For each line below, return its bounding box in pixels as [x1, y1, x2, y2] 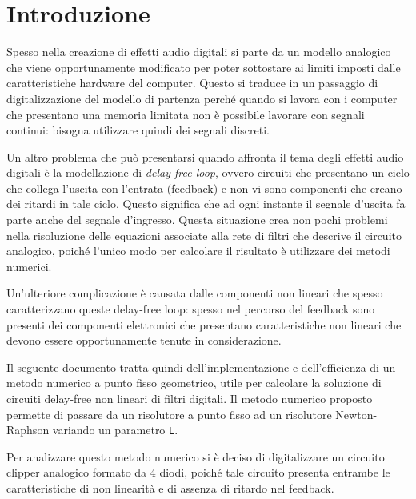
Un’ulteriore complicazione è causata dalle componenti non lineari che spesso [6, 285, 383, 301]
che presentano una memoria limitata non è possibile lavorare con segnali [6, 106, 365, 122]
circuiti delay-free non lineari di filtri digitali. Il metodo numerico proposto [6, 390, 373, 406]
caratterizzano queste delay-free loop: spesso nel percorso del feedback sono [6, 301, 375, 317]
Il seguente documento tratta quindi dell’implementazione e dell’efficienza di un [6, 358, 396, 375]
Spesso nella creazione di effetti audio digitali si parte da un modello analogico [6, 43, 391, 60]
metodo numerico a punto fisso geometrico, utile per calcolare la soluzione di [6, 374, 382, 391]
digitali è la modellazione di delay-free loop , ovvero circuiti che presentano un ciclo [6, 164, 410, 181]
